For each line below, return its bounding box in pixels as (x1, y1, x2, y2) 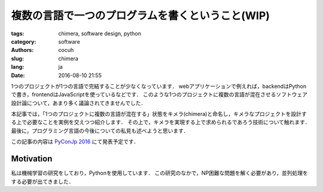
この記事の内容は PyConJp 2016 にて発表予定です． (11, 138, 139, 145)
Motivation (11, 154, 53, 164)
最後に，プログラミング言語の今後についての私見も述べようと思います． (11, 127, 189, 134)
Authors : (11, 47, 34, 54)
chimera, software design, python (58, 30, 142, 37)
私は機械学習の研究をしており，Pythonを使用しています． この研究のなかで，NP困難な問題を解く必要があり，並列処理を (11, 169, 308, 176)
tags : (11, 30, 25, 37)
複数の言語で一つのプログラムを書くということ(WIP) (11, 9, 270, 22)
